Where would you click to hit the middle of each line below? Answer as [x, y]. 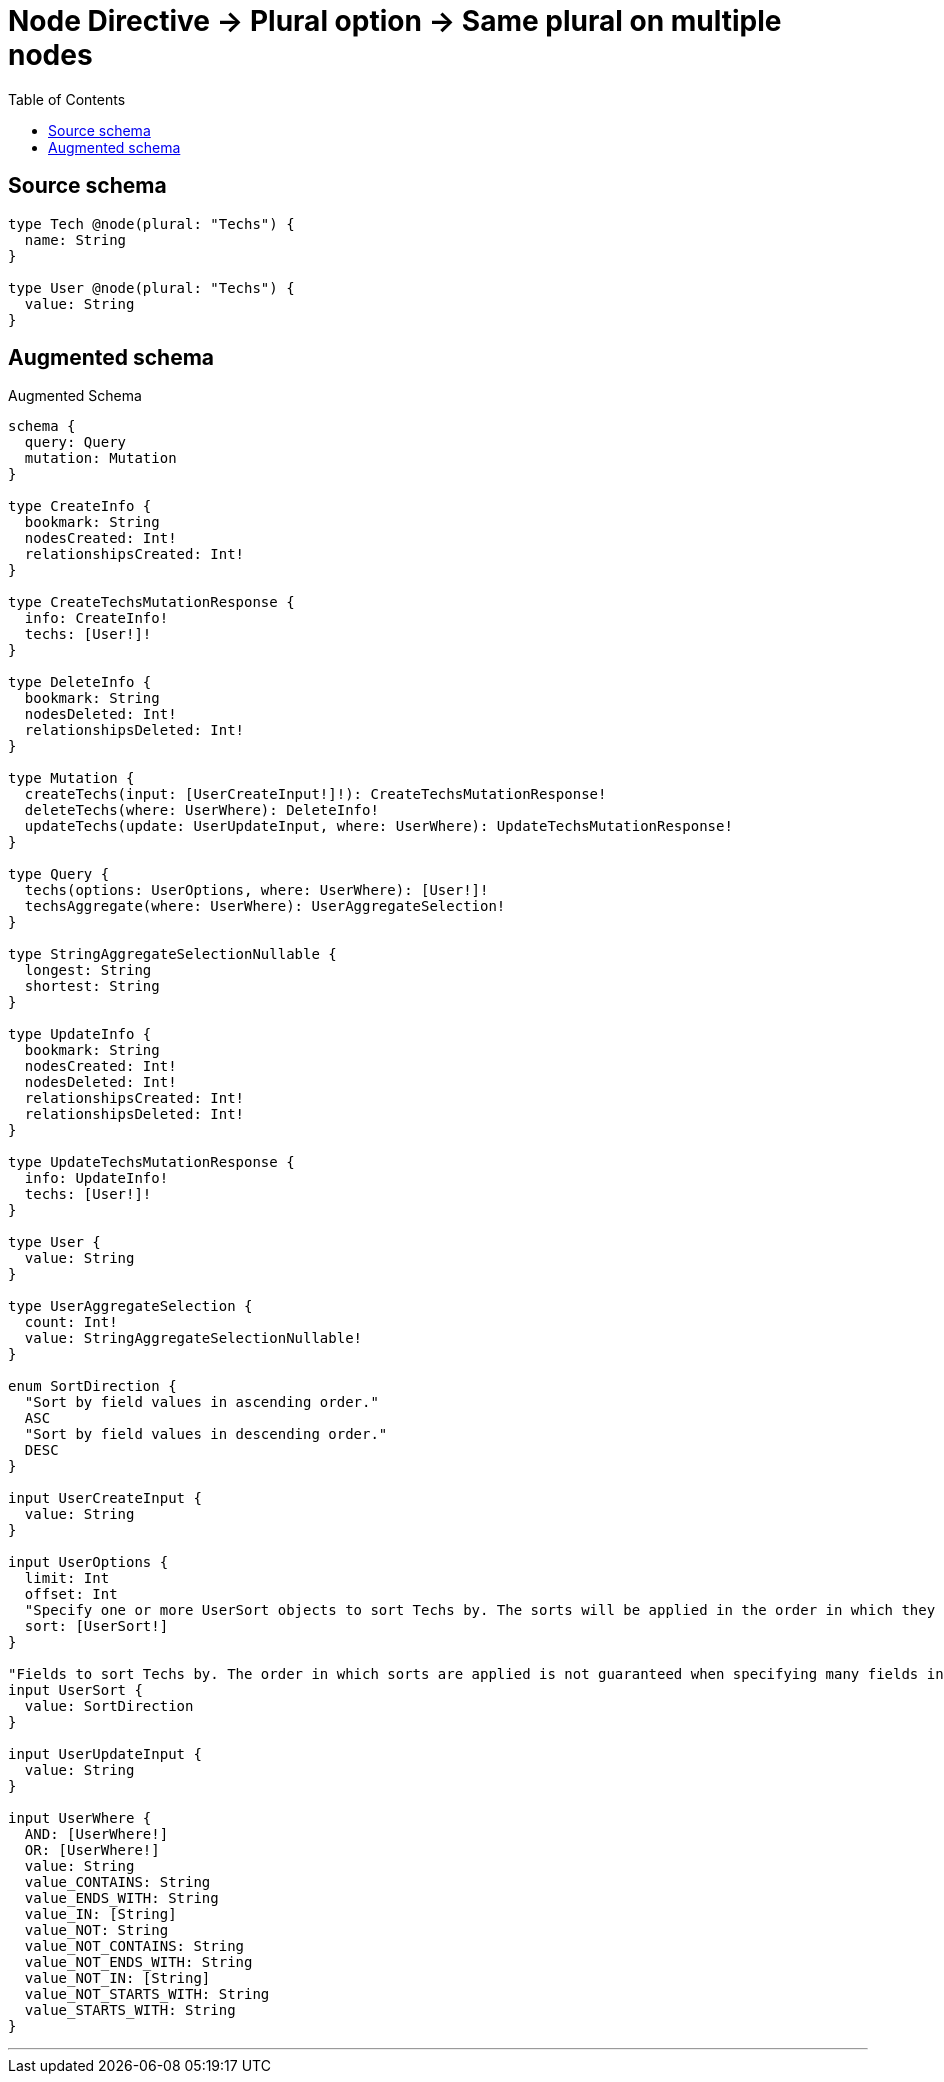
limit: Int [67, 1578]
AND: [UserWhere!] [96, 1834]
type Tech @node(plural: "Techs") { [151, 223]
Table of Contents [67, 99]
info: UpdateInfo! [96, 1178]
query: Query [75, 442]
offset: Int [71, 1594]
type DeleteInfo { [80, 682]
